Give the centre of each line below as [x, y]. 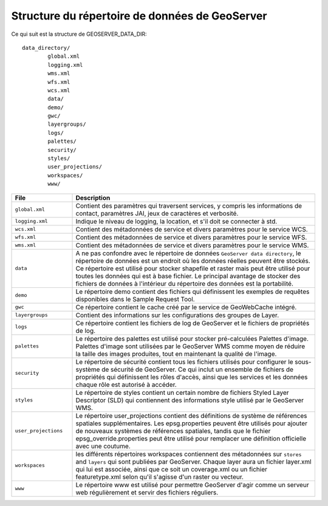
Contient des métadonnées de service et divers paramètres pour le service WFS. [191, 237]
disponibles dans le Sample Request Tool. [135, 299]
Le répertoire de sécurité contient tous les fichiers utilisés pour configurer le [185, 361]
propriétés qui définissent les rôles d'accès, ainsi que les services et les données [192, 377]
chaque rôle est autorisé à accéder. [126, 385]
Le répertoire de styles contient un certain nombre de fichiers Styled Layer [182, 392]
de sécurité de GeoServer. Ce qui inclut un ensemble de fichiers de [197, 369]
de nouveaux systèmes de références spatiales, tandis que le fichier [173, 431]
